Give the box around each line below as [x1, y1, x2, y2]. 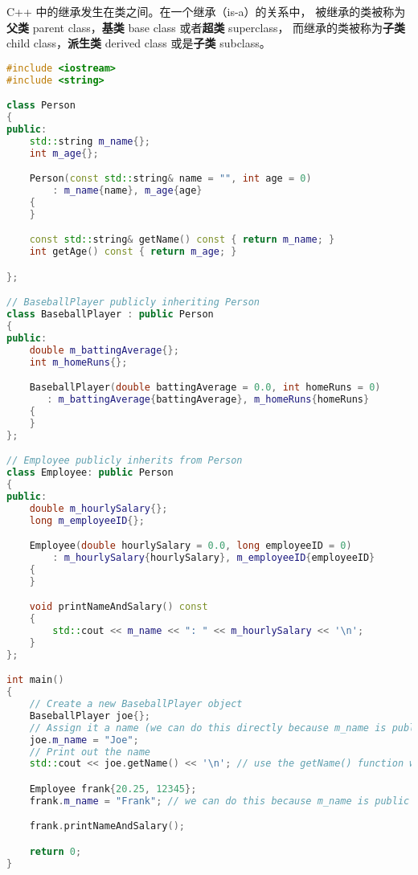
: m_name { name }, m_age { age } [52, 185, 203, 197]
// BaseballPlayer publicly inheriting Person [6, 296, 260, 309]
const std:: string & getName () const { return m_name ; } [29, 234, 335, 246]
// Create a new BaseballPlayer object [29, 698, 243, 710]
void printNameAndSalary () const [29, 601, 208, 613]
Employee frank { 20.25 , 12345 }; [29, 783, 197, 795]
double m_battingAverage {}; [29, 344, 179, 356]
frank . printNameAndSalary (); [29, 820, 185, 832]
